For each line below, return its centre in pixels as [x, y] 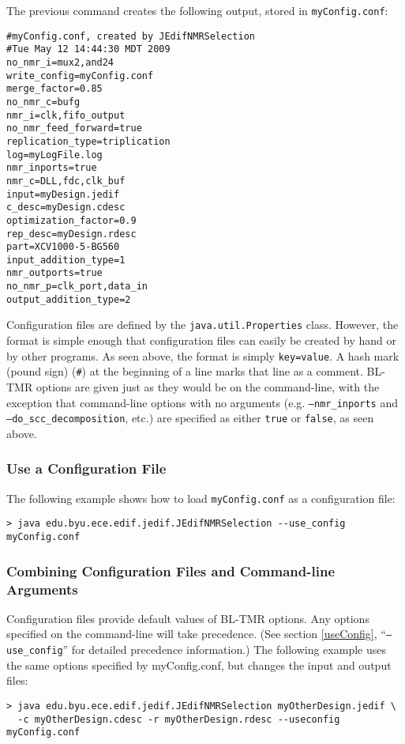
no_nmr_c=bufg [43, 102]
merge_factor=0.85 [54, 89]
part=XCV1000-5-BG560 [63, 247]
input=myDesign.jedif [63, 194]
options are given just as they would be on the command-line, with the [208, 387]
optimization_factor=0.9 [71, 220]
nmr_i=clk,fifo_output [66, 115]
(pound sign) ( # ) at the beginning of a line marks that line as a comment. [185, 371]
